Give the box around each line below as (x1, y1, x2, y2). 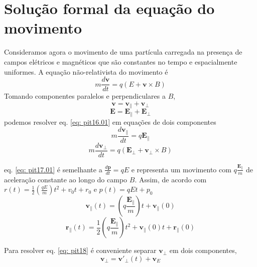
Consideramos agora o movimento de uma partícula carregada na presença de (4, 47, 242, 57)
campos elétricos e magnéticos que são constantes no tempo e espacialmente (4, 56, 237, 67)
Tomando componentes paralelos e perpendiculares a (4, 91, 166, 101)
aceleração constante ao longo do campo (4, 174, 127, 184)
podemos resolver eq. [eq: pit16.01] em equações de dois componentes (4, 116, 216, 127)
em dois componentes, (169, 245, 237, 255)
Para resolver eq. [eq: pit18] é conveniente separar (4, 245, 157, 255)
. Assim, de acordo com (135, 174, 207, 184)
